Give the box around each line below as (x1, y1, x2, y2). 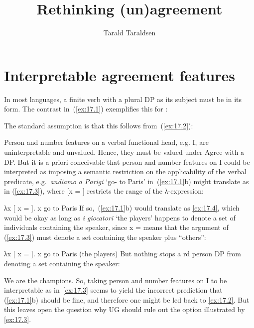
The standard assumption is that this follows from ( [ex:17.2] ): (4, 120, 193, 130)
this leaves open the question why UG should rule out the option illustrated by (4, 304, 245, 315)
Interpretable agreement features (4, 65, 235, 85)
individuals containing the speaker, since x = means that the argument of (4, 222, 229, 232)
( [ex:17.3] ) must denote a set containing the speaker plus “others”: (4, 231, 206, 242)
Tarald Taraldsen (103, 27, 156, 38)
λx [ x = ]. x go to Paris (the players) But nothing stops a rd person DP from (4, 248, 241, 259)
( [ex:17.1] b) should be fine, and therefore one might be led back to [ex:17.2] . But (4, 294, 250, 305)
